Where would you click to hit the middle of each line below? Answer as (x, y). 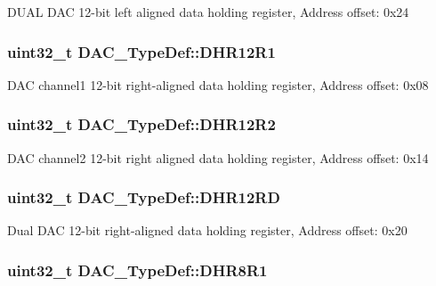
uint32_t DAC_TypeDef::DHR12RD (144, 197)
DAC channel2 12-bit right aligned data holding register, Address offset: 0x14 (218, 157)
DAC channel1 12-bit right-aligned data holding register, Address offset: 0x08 (218, 84)
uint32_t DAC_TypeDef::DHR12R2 (141, 124)
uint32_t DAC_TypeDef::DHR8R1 (137, 270)
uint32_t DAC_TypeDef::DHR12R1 (141, 51)
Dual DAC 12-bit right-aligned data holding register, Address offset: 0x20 (207, 230)
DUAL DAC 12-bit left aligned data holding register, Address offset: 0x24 (208, 12)
